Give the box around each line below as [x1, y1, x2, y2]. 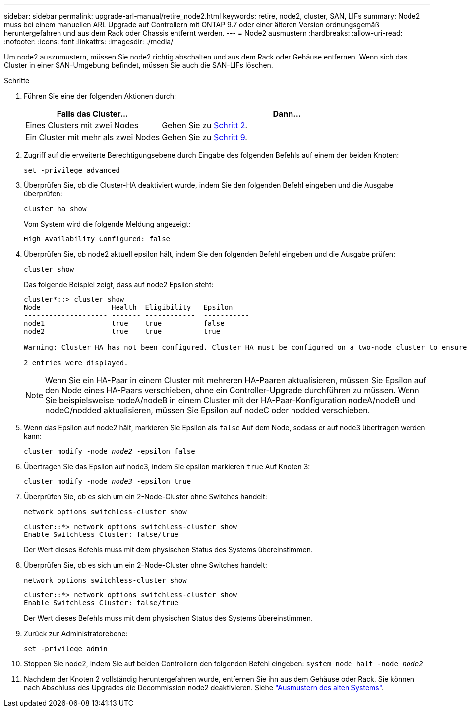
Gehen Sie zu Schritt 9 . [162, 132, 247, 142]
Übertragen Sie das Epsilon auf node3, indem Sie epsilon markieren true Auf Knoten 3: [24, 462, 310, 471]
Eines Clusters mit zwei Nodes [25, 120, 139, 130]
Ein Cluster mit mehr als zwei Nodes [25, 132, 160, 142]
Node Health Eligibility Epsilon [24, 303, 233, 311]
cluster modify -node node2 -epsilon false [24, 447, 195, 455]
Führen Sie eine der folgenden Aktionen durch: [24, 92, 176, 100]
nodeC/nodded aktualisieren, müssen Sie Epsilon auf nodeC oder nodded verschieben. [45, 405, 370, 415]
